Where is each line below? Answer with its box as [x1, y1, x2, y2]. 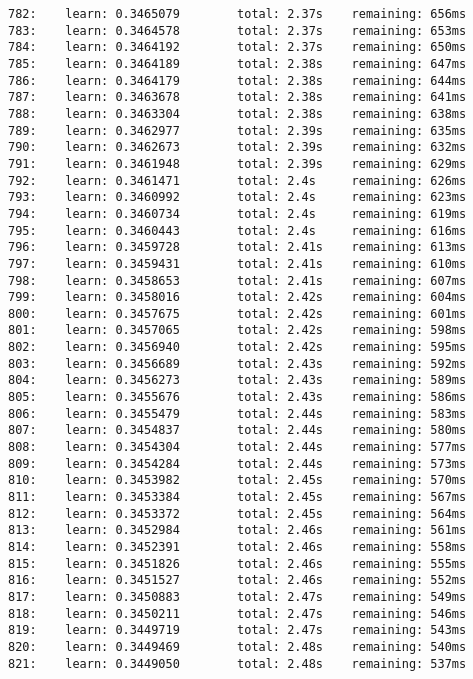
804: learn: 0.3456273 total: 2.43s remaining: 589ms [8, 373, 467, 388]
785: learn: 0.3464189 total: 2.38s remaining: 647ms [8, 56, 467, 71]
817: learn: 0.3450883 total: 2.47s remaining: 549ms [8, 589, 467, 604]
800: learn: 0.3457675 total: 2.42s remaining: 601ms [8, 306, 467, 321]
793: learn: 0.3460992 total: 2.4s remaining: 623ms [8, 190, 467, 205]
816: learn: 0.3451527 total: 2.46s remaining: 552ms [8, 573, 467, 588]
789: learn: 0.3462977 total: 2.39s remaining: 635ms [8, 123, 467, 138]
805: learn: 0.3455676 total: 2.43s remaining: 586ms [8, 390, 467, 405]
